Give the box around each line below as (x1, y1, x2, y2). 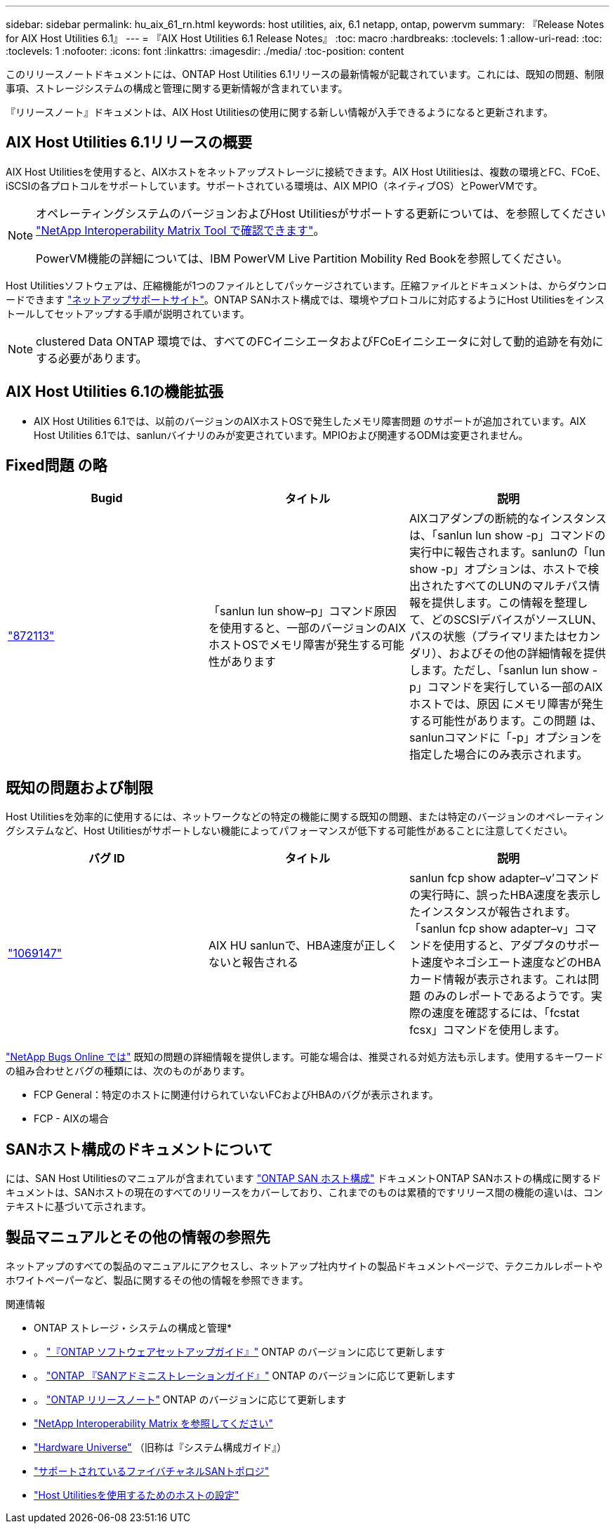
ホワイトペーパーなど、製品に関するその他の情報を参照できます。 (6, 1274, 309, 1287)
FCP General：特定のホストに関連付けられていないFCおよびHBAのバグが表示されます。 (34, 1089, 439, 1101)
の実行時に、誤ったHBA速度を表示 (409, 888, 590, 903)
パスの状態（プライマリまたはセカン (409, 629, 600, 643)
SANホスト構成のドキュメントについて (6, 1140, 273, 1158)
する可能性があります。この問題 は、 (409, 713, 602, 728)
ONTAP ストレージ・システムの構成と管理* (34, 1322, 232, 1334)
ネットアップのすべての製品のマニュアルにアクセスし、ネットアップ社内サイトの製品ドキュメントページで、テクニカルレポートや (6, 1260, 603, 1273)
